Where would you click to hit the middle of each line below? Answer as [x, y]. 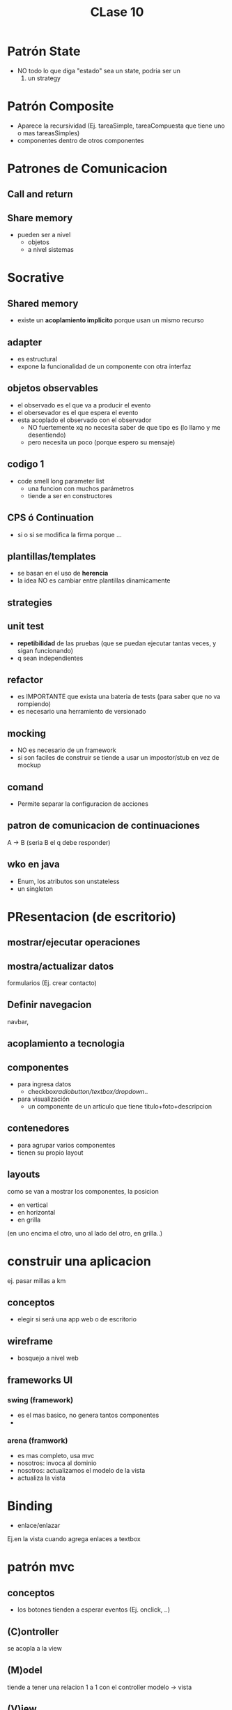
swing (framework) [40, 1400]
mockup [29, 765]
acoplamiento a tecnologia [66, 1044]
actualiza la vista [41, 1478]
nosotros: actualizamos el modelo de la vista [81, 1471]
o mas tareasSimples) [48, 133]
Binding [30, 1506]
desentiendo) [47, 435]
